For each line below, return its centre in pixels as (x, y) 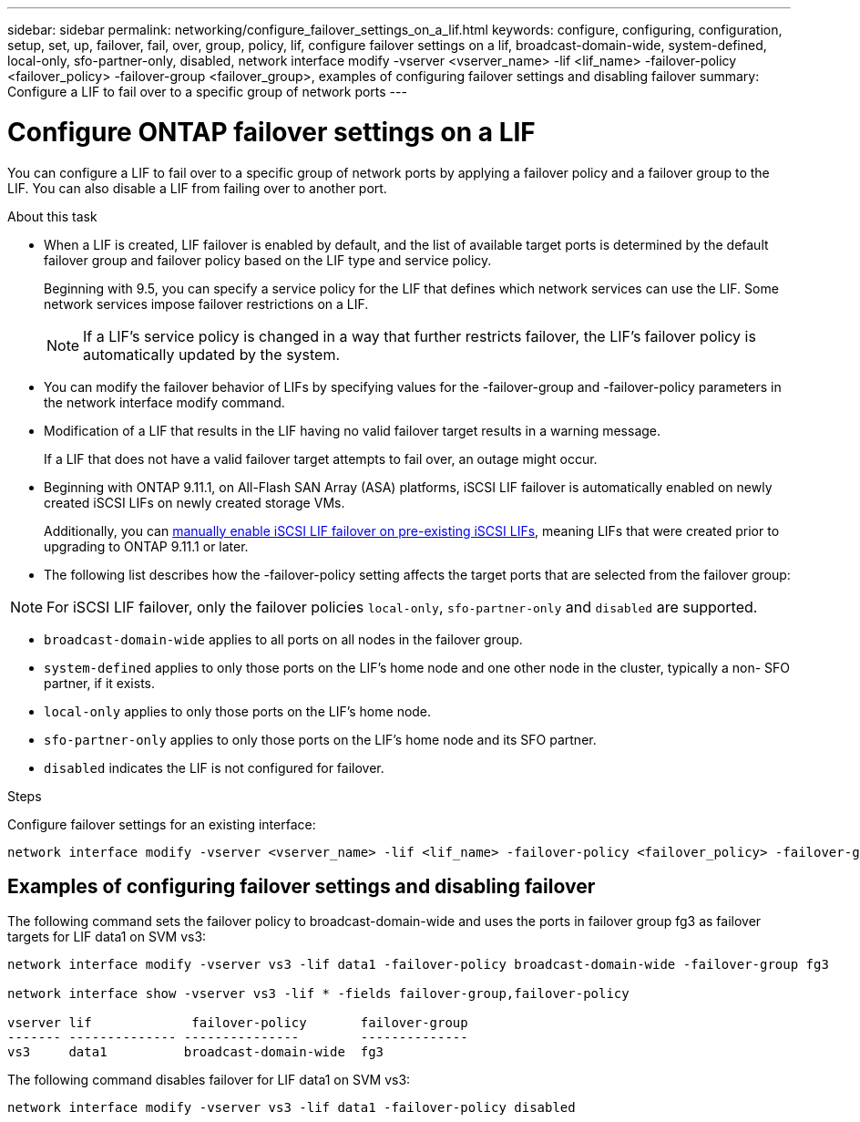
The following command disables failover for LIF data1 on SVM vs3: (209, 1080)
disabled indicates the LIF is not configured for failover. (214, 767)
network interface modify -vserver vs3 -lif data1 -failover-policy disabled (292, 1108)
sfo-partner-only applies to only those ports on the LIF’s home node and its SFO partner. (320, 739)
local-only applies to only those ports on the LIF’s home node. (238, 711)
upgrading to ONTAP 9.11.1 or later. (146, 546)
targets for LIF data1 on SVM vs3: (107, 937)
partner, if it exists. (99, 683)
